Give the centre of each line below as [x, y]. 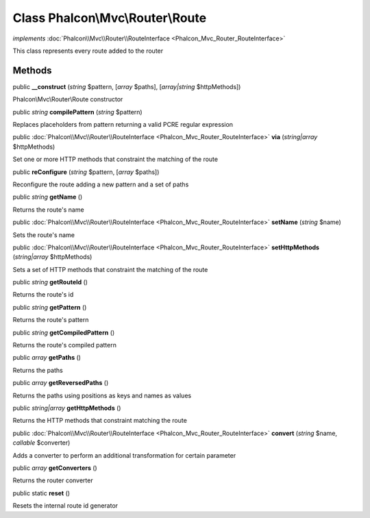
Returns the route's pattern [51, 320]
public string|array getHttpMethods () [67, 408]
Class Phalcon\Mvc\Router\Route [110, 18]
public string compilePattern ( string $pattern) [78, 112]
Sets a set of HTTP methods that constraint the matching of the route [110, 269]
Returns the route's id [43, 295]
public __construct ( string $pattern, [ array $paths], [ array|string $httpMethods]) [127, 86]
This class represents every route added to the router [88, 51]
